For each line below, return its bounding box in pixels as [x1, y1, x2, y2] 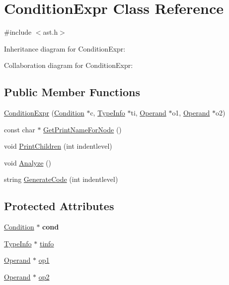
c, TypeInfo [90, 108, 125, 118]
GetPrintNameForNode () [43, 124, 122, 134]
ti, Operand [131, 108, 166, 118]
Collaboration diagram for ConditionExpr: [4, 60, 133, 70]
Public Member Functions [4, 84, 140, 100]
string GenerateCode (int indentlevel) [4, 174, 118, 184]
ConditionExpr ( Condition [4, 108, 84, 118]
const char [4, 124, 35, 134]
